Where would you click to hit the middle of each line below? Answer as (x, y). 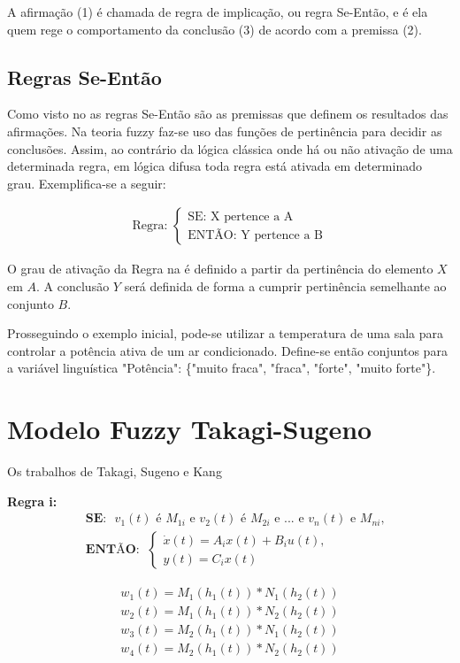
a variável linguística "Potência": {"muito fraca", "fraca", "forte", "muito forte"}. (222, 368)
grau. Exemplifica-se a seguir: (87, 183)
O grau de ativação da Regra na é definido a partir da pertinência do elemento (220, 269)
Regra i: (32, 501)
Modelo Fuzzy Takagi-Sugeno (190, 429)
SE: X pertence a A (241, 216)
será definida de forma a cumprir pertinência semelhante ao (285, 285)
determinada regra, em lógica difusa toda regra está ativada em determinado (215, 166)
